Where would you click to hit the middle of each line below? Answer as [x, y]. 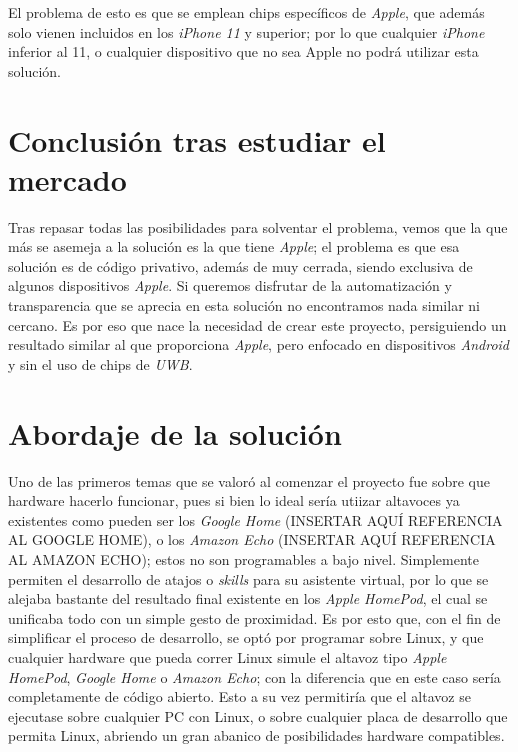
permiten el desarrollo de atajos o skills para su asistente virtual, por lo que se [248, 578]
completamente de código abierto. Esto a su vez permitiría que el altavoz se [239, 696]
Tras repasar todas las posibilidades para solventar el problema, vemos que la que [258, 226]
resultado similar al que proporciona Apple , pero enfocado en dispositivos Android [258, 344]
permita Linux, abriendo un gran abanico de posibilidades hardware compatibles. [256, 735]
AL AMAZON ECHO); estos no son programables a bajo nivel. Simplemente [243, 558]
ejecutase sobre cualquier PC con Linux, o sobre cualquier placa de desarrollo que [258, 715]
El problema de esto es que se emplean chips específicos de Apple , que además [246, 12]
